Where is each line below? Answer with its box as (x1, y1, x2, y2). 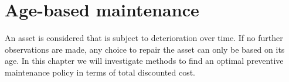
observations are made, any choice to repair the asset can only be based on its (5, 43, 285, 55)
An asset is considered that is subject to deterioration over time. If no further (5, 32, 283, 44)
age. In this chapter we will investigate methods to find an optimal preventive (5, 54, 284, 67)
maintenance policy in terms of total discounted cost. (5, 66, 195, 78)
